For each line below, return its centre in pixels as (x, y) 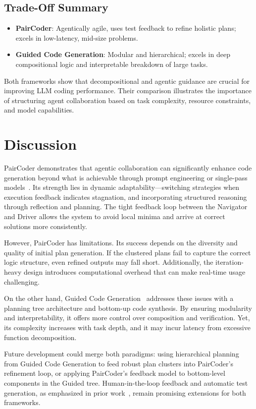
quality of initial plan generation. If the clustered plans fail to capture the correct (128, 252)
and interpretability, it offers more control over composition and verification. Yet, (127, 318)
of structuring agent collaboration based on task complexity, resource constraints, (128, 100)
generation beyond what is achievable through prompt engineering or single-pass (126, 177)
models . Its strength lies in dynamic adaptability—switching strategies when (122, 187)
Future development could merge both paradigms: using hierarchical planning (122, 354)
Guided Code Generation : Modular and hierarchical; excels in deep (123, 54)
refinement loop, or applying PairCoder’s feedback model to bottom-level (115, 373)
